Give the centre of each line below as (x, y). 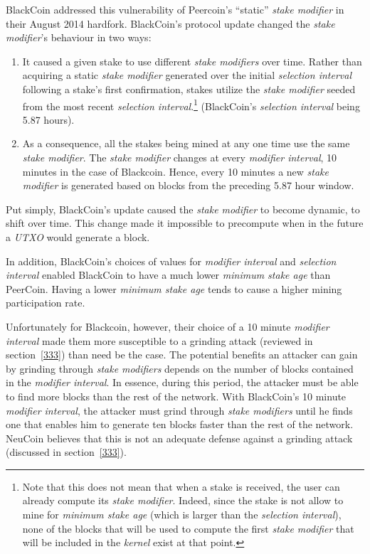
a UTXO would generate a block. (78, 236)
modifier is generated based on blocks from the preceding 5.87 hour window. (188, 185)
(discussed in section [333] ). (66, 452)
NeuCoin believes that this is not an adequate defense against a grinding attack (179, 438)
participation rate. (46, 303)
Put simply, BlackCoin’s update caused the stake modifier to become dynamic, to (183, 209)
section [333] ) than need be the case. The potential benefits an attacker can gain (182, 355)
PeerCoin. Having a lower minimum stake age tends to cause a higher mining (174, 288)
